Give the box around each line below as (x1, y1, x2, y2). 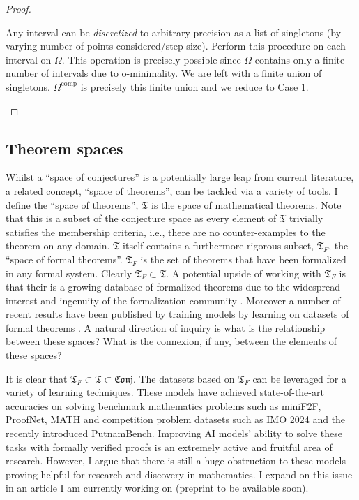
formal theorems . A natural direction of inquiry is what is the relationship (6, 320, 326, 334)
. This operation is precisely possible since (61, 52, 241, 66)
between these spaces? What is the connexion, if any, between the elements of (6, 334, 337, 348)
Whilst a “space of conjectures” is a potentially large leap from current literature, (6, 170, 354, 184)
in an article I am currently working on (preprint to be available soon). (6, 480, 309, 495)
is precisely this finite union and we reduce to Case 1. (80, 79, 309, 94)
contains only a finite (254, 52, 345, 66)
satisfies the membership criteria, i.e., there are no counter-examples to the (6, 224, 326, 239)
